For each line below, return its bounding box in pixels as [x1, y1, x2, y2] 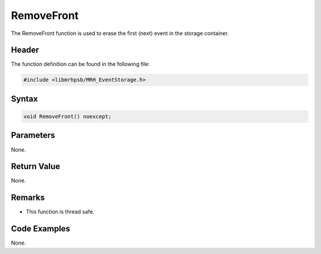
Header [11, 45, 39, 55]
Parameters [11, 131, 55, 141]
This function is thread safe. [26, 208, 95, 215]
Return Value [11, 161, 61, 172]
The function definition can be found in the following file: [11, 61, 150, 68]
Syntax [11, 94, 38, 104]
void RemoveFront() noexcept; [23, 113, 112, 120]
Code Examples [11, 224, 71, 234]
